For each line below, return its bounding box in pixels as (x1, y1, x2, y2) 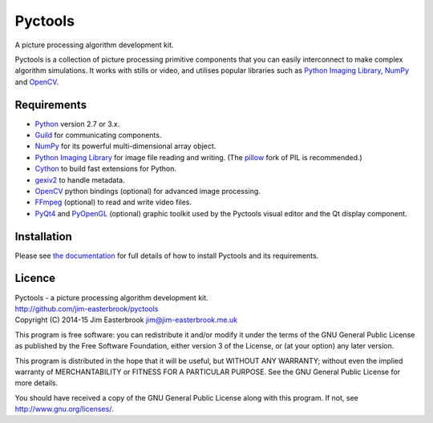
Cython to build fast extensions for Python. (34, 164, 176, 174)
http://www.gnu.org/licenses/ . (14, 405, 114, 414)
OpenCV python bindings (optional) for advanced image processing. (34, 186, 261, 195)
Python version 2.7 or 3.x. (34, 119, 120, 128)
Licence (14, 272, 56, 285)
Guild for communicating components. (34, 131, 162, 140)
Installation (14, 229, 72, 244)
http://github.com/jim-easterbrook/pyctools (14, 304, 159, 313)
